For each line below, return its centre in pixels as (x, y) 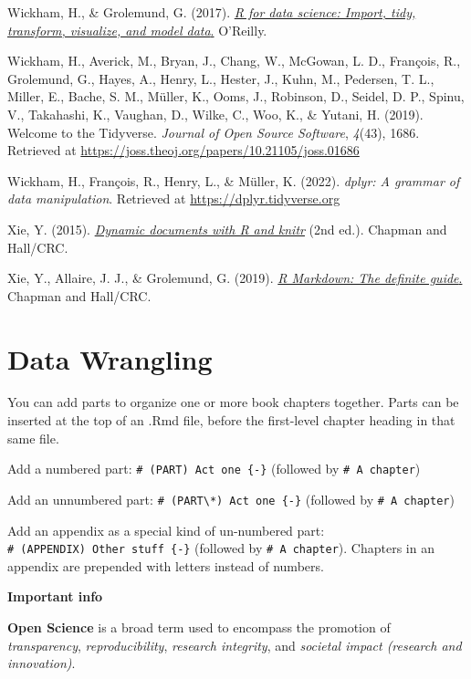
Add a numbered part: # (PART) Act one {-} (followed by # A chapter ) (214, 469)
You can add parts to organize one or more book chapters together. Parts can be (233, 402)
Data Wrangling (110, 358)
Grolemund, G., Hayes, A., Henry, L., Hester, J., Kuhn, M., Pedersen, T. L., (221, 78)
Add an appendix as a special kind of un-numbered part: (166, 530)
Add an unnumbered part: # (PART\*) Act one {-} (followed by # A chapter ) (231, 499)
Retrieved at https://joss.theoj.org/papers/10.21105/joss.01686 (183, 150)
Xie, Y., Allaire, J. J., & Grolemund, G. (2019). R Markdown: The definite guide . (235, 278)
